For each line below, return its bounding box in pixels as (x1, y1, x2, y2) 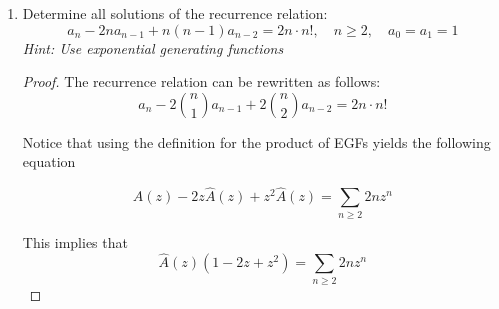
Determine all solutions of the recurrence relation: (22, 3, 328, 23)
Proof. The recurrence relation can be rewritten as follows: (22, 71, 381, 92)
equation (22, 151, 76, 172)
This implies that (22, 231, 128, 252)
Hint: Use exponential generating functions (22, 37, 284, 58)
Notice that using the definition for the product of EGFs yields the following (22, 131, 491, 152)
